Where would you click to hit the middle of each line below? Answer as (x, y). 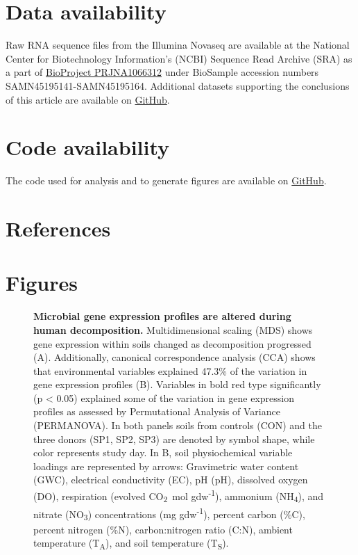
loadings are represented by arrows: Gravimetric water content (166, 466)
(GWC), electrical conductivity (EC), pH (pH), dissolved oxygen (171, 480)
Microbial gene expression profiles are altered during (162, 316)
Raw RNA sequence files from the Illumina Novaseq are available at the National (178, 45)
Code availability (88, 147)
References (58, 228)
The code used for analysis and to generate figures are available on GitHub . (166, 180)
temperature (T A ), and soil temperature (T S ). (131, 544)
